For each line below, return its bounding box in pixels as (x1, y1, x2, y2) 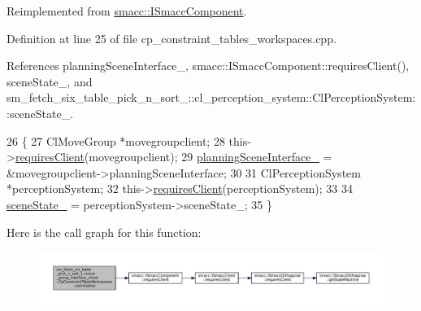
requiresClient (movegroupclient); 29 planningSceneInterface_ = (15, 148, 332, 165)
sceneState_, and (7, 72, 93, 90)
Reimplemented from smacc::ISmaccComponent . (7, 2, 247, 19)
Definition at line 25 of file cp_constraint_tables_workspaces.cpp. (7, 29, 336, 46)
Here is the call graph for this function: (7, 223, 202, 240)
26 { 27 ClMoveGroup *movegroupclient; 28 (7, 132, 225, 149)
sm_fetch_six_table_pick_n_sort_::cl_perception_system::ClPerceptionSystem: (7, 89, 416, 106)
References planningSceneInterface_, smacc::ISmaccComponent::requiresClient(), (7, 57, 410, 74)
